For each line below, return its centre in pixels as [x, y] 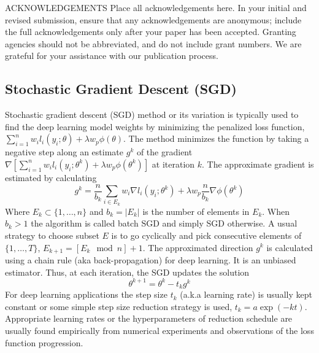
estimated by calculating [51, 177]
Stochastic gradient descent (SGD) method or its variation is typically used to [152, 114]
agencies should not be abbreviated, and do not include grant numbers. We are [153, 43]
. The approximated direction [198, 247]
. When [276, 211]
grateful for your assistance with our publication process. [112, 56]
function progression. [44, 342]
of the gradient [164, 152]
